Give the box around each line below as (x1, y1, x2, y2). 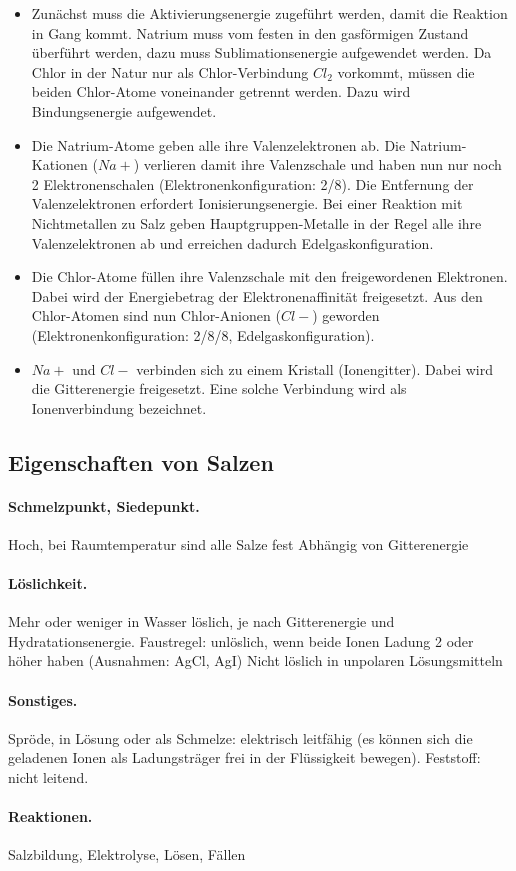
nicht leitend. (8, 767, 89, 788)
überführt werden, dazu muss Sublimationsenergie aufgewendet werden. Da (31, 42, 492, 63)
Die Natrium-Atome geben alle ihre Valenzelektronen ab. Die (31, 134, 406, 155)
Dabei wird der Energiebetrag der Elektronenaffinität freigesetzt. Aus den (31, 285, 483, 306)
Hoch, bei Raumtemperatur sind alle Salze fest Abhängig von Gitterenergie (8, 533, 469, 554)
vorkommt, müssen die (337, 61, 475, 82)
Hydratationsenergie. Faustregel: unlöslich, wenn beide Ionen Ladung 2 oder (8, 630, 474, 651)
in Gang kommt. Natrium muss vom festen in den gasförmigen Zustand (31, 22, 469, 43)
